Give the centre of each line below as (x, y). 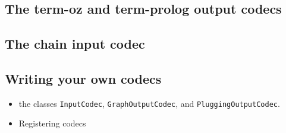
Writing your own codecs (83, 78)
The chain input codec (75, 44)
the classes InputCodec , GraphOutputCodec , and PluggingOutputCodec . (149, 103)
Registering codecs (52, 123)
